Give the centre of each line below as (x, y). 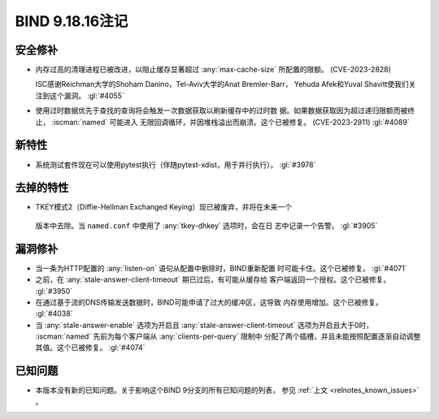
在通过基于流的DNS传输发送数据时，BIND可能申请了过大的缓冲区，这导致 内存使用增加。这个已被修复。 (209, 302)
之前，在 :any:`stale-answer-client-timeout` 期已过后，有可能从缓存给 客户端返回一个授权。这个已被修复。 (213, 279)
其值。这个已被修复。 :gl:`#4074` (90, 348)
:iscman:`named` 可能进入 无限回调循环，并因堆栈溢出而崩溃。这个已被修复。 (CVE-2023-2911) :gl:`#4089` (230, 122)
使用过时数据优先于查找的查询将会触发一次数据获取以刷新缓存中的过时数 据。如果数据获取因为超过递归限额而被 (222, 110)
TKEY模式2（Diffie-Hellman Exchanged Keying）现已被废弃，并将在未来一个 (164, 207)
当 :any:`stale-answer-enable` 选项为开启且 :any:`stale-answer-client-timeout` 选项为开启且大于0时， (204, 325)
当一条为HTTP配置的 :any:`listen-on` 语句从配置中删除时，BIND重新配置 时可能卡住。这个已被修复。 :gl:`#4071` (221, 268)
